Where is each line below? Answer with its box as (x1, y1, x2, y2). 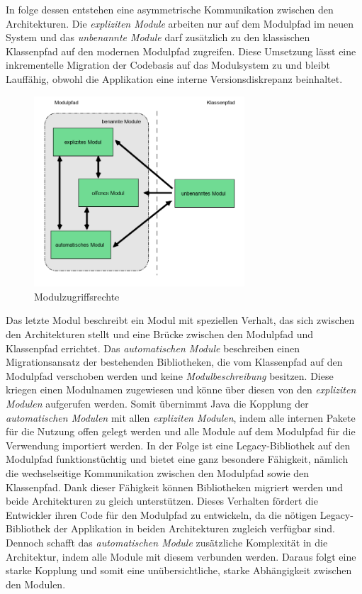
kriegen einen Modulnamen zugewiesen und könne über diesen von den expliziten (6, 382, 356, 397)
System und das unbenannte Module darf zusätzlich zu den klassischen (6, 30, 310, 45)
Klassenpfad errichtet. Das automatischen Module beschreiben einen (6, 340, 300, 355)
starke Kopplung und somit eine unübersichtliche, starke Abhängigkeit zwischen (6, 563, 352, 578)
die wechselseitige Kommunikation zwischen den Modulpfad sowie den (6, 465, 310, 480)
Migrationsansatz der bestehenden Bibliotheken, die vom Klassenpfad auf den (6, 354, 343, 369)
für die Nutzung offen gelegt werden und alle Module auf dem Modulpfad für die (6, 424, 356, 439)
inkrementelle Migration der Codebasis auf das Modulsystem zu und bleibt (6, 57, 330, 72)
